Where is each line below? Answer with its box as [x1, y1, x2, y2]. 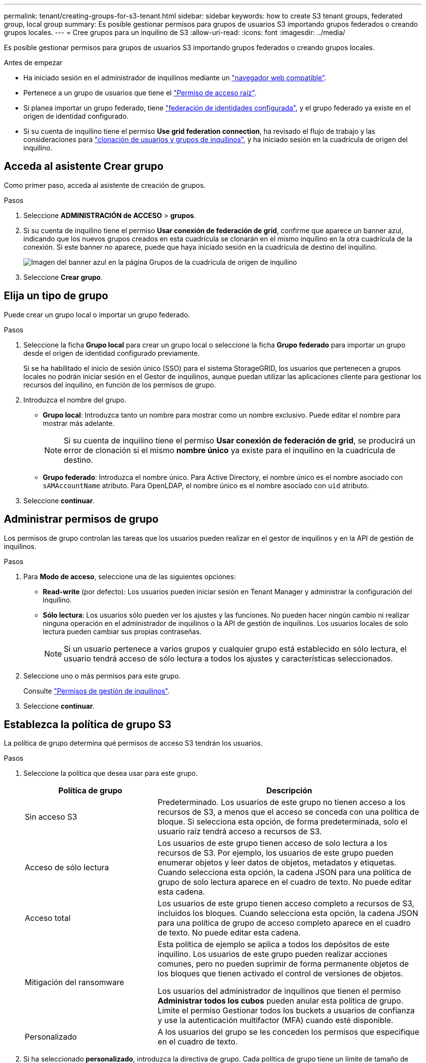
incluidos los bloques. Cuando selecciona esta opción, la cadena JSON [158, 908, 418, 918]
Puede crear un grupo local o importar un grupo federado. [4, 310, 190, 319]
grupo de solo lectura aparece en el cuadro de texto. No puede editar [158, 877, 412, 887]
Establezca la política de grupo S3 [4, 718, 172, 731]
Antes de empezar [4, 58, 63, 67]
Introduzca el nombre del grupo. [23, 395, 126, 404]
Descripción [266, 786, 312, 796]
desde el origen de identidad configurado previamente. [23, 348, 200, 357]
